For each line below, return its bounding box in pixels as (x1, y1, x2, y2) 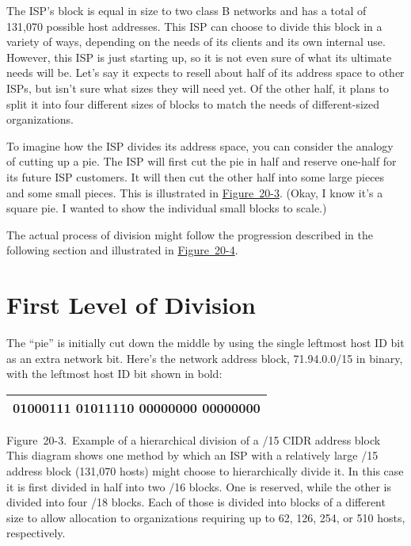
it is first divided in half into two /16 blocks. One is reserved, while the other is (6, 478, 391, 494)
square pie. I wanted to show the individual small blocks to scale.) (6, 200, 327, 216)
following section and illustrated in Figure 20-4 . (6, 242, 238, 258)
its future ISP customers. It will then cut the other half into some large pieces (6, 168, 385, 185)
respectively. (6, 525, 66, 541)
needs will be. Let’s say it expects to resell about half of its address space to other (6, 64, 405, 81)
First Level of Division (6, 288, 256, 321)
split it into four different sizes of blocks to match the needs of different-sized (6, 95, 380, 112)
